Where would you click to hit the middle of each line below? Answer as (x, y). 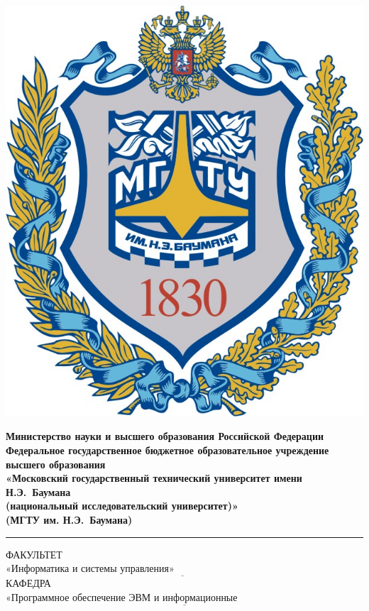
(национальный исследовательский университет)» (122, 506)
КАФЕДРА (28, 583)
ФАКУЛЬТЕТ (34, 554)
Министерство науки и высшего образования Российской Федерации (165, 436)
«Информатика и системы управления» (90, 569)
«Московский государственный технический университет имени (154, 478)
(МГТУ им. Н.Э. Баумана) (69, 520)
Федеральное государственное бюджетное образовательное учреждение (167, 450)
